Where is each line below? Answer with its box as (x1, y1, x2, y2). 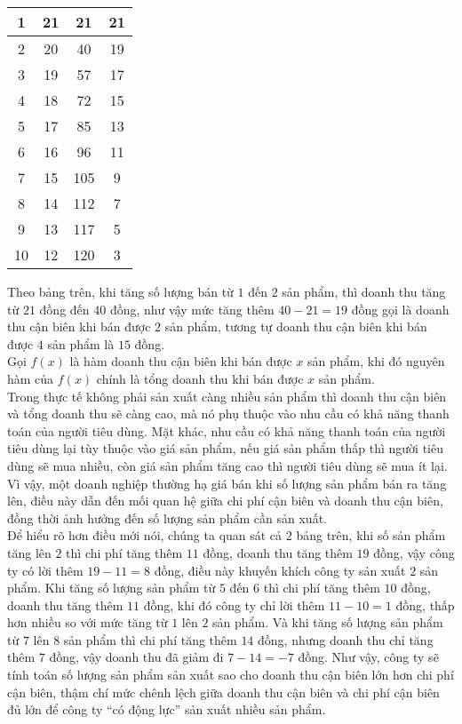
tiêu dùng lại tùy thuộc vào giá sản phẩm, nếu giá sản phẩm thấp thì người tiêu (7, 439, 443, 457)
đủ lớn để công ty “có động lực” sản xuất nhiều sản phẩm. (7, 700, 326, 719)
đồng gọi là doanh (351, 299, 450, 318)
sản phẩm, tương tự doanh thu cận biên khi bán (164, 317, 427, 336)
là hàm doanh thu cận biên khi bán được (69, 352, 292, 370)
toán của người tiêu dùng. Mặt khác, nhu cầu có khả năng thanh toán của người (7, 421, 446, 440)
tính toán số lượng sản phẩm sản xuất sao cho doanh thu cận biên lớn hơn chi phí (7, 665, 454, 684)
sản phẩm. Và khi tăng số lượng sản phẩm (212, 613, 443, 632)
